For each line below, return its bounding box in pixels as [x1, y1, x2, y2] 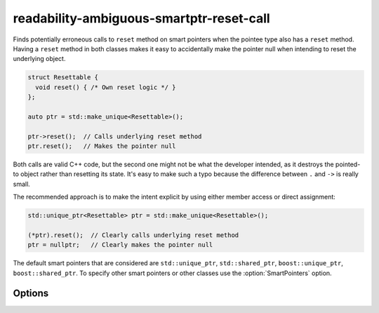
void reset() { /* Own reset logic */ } [35, 83, 176, 91]
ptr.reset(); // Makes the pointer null [27, 142, 176, 150]
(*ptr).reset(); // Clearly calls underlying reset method [27, 231, 239, 239]
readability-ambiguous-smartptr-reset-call [13, 11, 270, 26]
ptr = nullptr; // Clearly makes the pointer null [27, 241, 213, 249]
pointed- [335, 160, 361, 168]
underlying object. [13, 55, 66, 63]
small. [13, 180, 31, 188]
